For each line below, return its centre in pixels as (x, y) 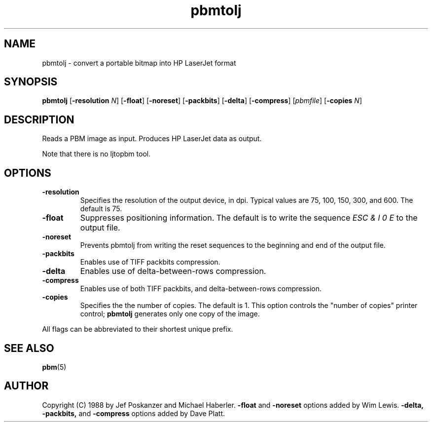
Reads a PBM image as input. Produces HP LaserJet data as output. (152, 139)
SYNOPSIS (31, 82)
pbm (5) (54, 367)
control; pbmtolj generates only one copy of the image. (170, 314)
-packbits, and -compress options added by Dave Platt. (134, 413)
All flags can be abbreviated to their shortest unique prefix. (138, 329)
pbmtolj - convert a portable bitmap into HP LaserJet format (139, 63)
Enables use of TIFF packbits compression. (150, 262)
